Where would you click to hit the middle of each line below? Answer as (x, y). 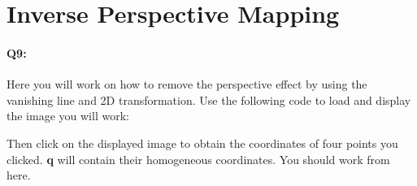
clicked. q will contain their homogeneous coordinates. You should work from (198, 159)
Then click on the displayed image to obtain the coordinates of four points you (202, 143)
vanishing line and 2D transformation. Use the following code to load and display (209, 99)
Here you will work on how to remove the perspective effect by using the (187, 84)
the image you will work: (68, 116)
